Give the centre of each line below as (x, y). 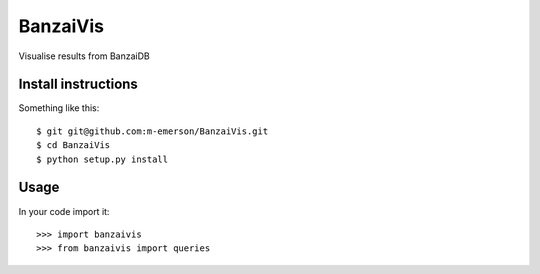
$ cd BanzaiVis (73, 145)
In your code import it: (64, 211)
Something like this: (59, 108)
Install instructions (78, 84)
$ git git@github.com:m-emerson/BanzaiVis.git (152, 131)
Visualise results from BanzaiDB (84, 56)
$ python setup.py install (102, 159)
